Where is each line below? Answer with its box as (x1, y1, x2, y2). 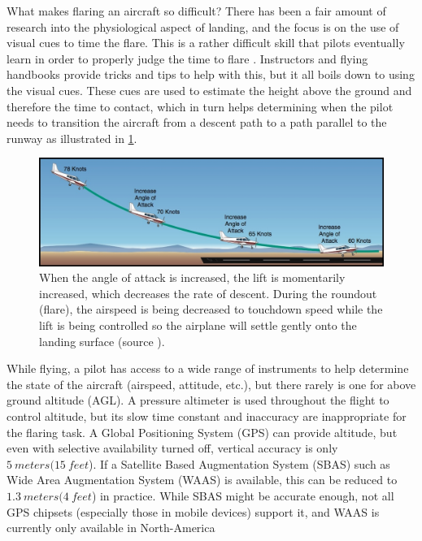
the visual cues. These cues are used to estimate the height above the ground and (7, 81, 412, 98)
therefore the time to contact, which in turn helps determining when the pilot (7, 97, 394, 115)
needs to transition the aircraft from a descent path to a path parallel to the (7, 114, 387, 131)
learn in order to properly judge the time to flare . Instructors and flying (7, 50, 368, 67)
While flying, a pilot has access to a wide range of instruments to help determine (7, 360, 409, 377)
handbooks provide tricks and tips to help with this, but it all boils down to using (7, 66, 415, 83)
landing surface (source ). (39, 332, 165, 349)
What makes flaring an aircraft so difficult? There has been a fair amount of (7, 2, 386, 19)
